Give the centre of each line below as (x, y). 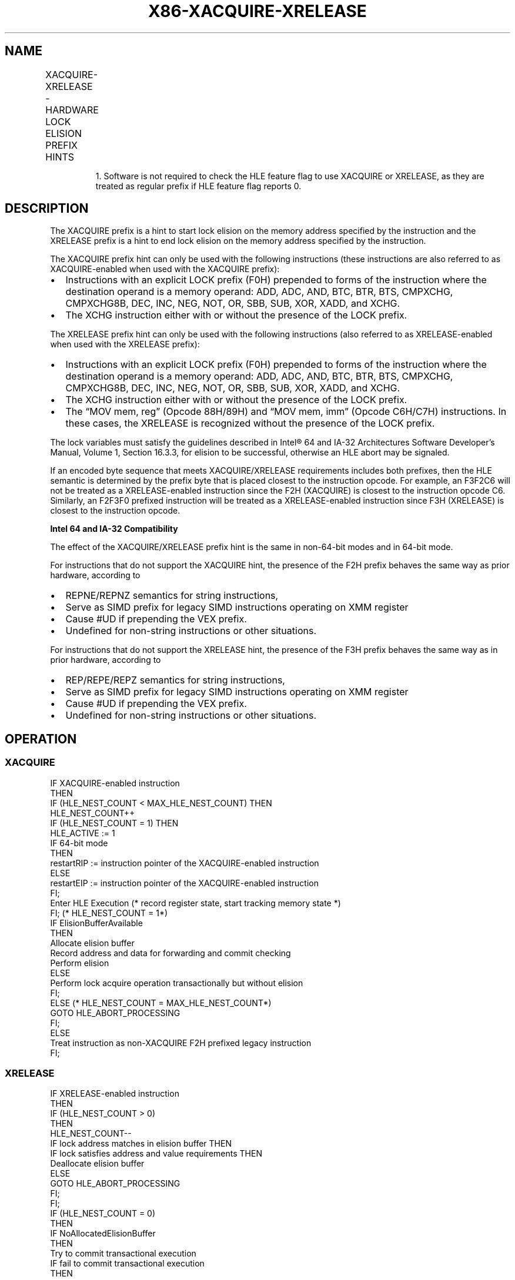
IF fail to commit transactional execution (127, 1264)
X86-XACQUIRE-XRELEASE (257, 11)
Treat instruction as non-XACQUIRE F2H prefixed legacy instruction (181, 1043)
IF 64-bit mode (79, 843)
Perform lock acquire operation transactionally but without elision (177, 983)
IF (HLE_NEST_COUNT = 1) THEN (114, 823)
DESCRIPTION (47, 209)
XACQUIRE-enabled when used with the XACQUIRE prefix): (165, 269)
